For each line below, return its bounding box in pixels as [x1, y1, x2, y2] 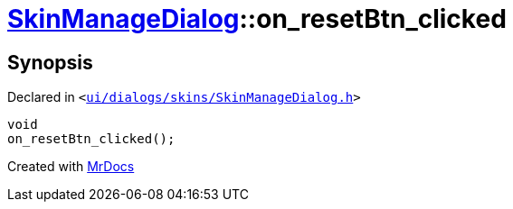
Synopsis [7, 50, 93, 74]
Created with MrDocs [7, 159, 135, 175]
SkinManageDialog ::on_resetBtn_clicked [7, 4, 507, 34]
